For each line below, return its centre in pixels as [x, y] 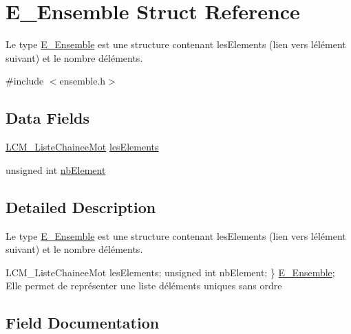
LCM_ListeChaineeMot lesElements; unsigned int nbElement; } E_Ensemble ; [170, 272]
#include [25, 81]
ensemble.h [83, 81]
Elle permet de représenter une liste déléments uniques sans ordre [144, 286]
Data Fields [48, 118]
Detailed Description [81, 207]
